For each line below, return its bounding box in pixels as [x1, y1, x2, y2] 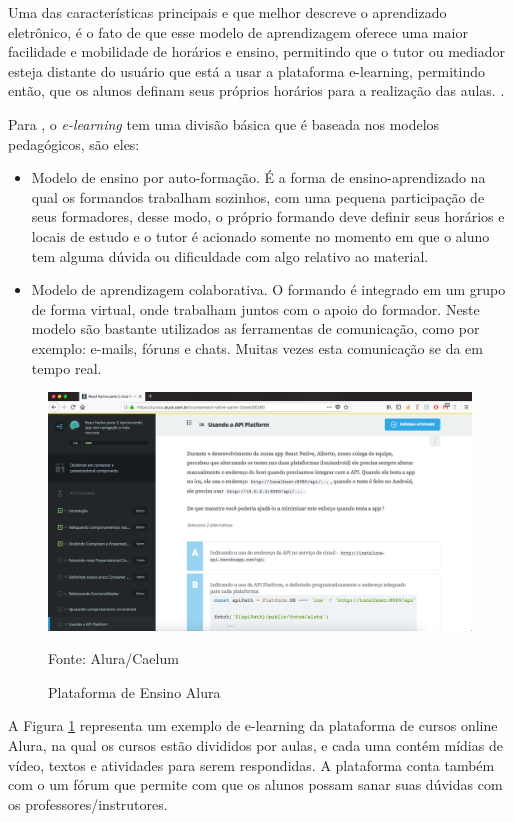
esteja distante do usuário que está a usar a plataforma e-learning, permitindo [8, 60, 485, 81]
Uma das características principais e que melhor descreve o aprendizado [8, 2, 447, 22]
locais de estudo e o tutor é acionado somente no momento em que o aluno [31, 225, 490, 246]
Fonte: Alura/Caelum [48, 648, 179, 669]
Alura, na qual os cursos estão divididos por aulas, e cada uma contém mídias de [8, 734, 503, 755]
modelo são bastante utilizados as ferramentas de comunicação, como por [31, 318, 480, 339]
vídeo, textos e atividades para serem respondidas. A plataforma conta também [8, 754, 495, 775]
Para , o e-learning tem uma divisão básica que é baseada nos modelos [8, 113, 440, 134]
